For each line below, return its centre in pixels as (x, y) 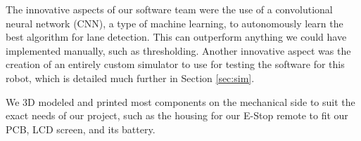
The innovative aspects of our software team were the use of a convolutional (169, 9)
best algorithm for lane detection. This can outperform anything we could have (176, 37)
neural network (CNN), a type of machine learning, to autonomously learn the (175, 23)
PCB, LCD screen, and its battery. (81, 129)
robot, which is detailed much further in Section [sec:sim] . (130, 78)
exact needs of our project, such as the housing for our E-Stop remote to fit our (177, 115)
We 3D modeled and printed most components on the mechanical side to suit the (180, 101)
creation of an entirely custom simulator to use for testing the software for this (175, 64)
